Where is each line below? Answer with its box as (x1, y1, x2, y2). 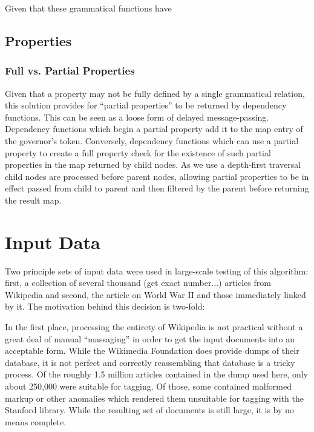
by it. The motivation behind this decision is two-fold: (5, 300, 205, 313)
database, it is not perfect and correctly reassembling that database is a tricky (5, 356, 295, 368)
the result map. (5, 193, 62, 206)
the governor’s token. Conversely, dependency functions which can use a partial (5, 134, 299, 147)
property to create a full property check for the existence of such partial (5, 146, 271, 159)
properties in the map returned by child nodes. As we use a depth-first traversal (5, 158, 301, 171)
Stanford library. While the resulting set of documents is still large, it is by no (5, 404, 294, 416)
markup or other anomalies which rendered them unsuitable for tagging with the (5, 391, 304, 404)
